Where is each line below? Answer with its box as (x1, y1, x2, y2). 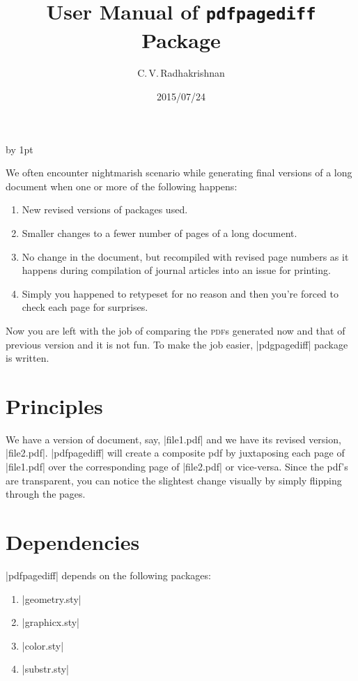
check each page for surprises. (22, 300, 148, 314)
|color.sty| (22, 638, 64, 652)
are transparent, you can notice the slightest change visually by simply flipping (6, 473, 342, 487)
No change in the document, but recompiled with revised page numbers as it (22, 249, 349, 263)
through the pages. (6, 487, 86, 501)
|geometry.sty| (22, 591, 81, 606)
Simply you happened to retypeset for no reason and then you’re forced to (22, 286, 339, 300)
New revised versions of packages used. (22, 202, 188, 217)
